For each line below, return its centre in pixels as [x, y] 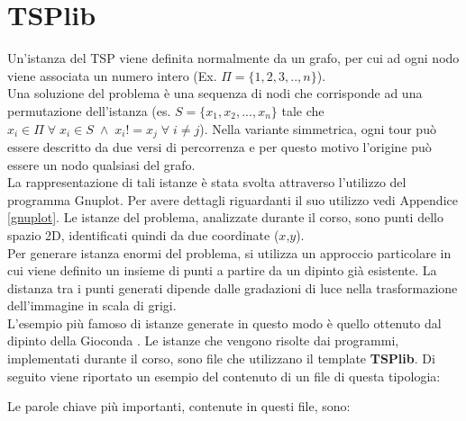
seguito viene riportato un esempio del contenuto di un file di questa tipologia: [224, 376]
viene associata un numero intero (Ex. [112, 75]
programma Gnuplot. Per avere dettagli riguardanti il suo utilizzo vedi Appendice [233, 199]
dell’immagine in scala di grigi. [92, 305]
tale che [303, 110]
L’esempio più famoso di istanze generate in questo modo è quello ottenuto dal [224, 322]
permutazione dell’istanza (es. [89, 110]
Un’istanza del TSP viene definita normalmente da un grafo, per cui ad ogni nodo [233, 58]
